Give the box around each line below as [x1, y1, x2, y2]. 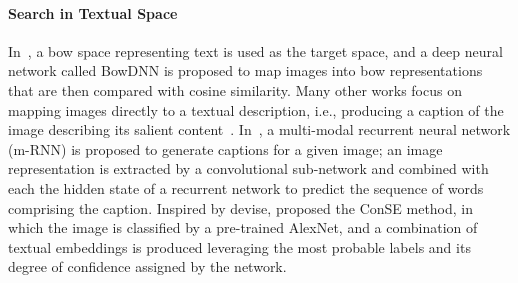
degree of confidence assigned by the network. [8, 256, 287, 277]
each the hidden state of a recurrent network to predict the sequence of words [8, 177, 484, 198]
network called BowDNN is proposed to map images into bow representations [8, 60, 483, 81]
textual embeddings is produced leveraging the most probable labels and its [8, 236, 471, 257]
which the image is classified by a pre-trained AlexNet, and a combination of [8, 217, 478, 238]
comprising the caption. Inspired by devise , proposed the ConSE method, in [8, 197, 474, 218]
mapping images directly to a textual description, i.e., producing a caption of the [8, 99, 504, 120]
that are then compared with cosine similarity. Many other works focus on [8, 79, 462, 100]
